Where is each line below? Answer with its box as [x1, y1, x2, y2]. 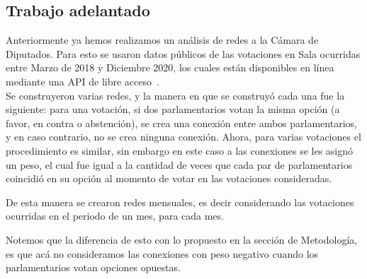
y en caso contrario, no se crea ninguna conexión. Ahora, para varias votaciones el [6, 129, 361, 144]
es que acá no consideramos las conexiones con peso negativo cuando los [6, 246, 319, 261]
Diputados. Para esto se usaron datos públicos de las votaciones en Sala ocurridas [6, 46, 361, 61]
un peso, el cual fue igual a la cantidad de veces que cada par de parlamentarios [6, 157, 353, 172]
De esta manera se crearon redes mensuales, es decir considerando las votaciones [6, 194, 354, 209]
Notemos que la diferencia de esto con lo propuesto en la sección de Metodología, [6, 232, 358, 247]
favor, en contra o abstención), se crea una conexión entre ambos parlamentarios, [6, 115, 357, 130]
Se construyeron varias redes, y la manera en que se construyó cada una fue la [6, 88, 345, 102]
